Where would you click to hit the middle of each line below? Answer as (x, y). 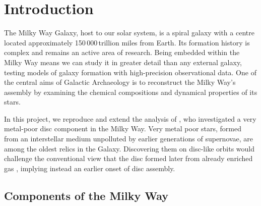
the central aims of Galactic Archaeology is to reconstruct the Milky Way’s (120, 82)
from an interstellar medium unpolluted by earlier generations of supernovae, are (129, 139)
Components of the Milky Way (86, 195)
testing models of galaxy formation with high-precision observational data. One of (130, 72)
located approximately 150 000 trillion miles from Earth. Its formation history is (127, 42)
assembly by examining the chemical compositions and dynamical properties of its (131, 92)
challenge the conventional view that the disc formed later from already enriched (128, 158)
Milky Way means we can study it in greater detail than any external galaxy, (123, 62)
